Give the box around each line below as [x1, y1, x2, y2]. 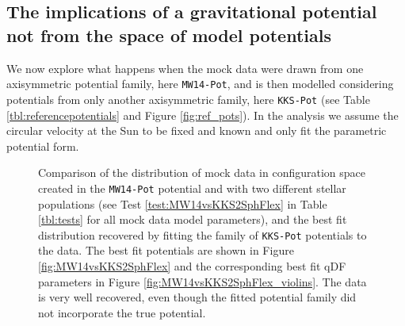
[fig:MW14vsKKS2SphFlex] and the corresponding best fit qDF [38, 257, 346, 274]
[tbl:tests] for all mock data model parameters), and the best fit [38, 211, 347, 228]
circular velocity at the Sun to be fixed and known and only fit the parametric [6, 122, 387, 139]
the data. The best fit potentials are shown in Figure [38, 242, 294, 259]
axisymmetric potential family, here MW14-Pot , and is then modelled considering [6, 75, 394, 92]
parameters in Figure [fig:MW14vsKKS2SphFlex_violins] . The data [38, 273, 367, 290]
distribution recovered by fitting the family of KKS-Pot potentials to [38, 226, 367, 243]
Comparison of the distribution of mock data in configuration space [38, 164, 365, 181]
